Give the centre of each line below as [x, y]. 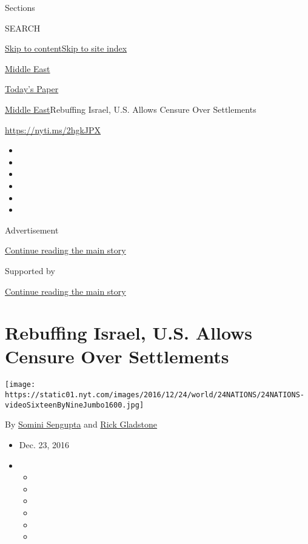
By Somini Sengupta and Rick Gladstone [81, 424]
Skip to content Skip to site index [66, 48]
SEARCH [23, 28]
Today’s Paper [32, 89]
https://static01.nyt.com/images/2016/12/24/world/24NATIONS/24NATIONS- [155, 395]
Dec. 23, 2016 [44, 444]
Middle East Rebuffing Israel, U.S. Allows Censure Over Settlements [131, 109]
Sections [20, 7]
